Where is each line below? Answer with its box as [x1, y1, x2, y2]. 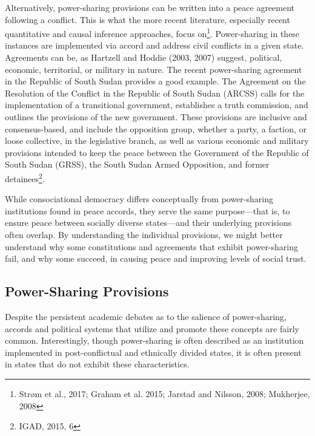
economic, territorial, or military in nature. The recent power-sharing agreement [5, 63, 302, 75]
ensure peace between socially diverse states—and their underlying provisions [5, 216, 292, 229]
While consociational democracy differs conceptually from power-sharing [5, 192, 273, 205]
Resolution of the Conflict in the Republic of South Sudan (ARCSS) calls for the [5, 86, 305, 99]
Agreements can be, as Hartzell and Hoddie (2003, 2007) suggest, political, [5, 51, 282, 64]
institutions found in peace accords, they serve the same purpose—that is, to [5, 204, 290, 217]
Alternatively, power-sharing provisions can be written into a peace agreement [5, 1, 295, 13]
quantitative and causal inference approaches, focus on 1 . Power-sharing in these [5, 26, 300, 39]
